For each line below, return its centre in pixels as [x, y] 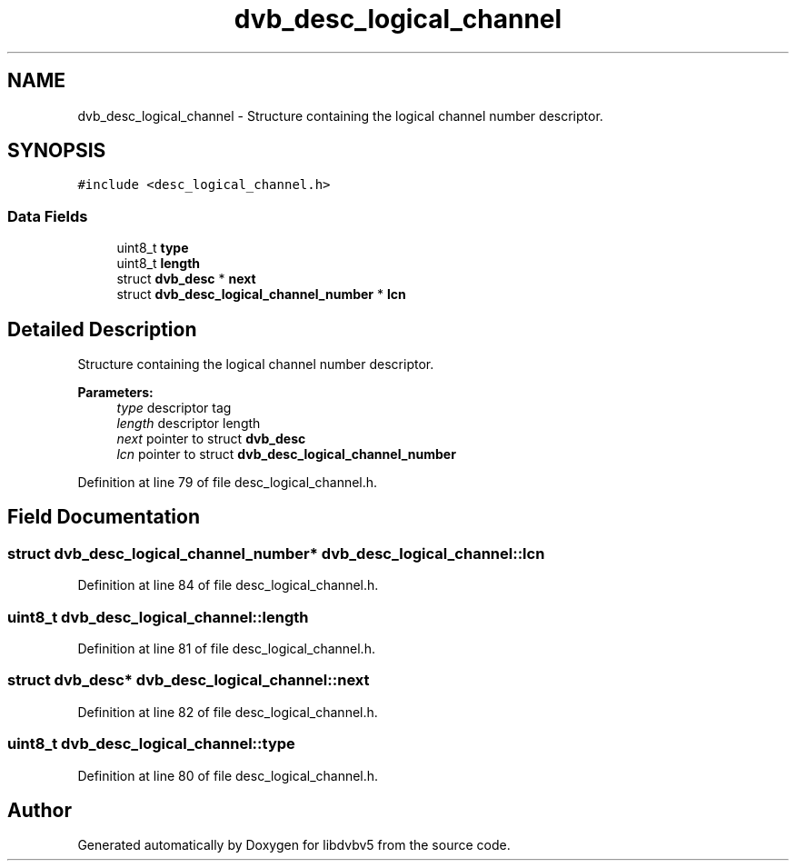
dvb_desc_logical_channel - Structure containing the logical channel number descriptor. [340, 115]
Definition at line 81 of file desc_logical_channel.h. [226, 649]
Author [40, 810]
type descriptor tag [174, 408]
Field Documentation [104, 517]
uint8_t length [159, 264]
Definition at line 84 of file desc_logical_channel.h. [228, 585]
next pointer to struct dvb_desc [211, 439]
